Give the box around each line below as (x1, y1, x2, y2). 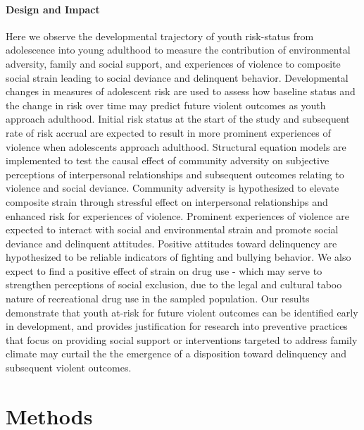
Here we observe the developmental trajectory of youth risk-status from (6, 28, 314, 43)
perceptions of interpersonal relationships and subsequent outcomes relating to (6, 166, 344, 181)
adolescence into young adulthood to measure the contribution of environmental (6, 42, 351, 57)
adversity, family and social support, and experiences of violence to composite (6, 56, 341, 70)
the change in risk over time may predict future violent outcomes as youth (6, 97, 326, 112)
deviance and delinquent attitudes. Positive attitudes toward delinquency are (6, 235, 337, 250)
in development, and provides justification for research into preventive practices (6, 319, 348, 333)
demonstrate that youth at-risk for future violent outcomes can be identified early (6, 305, 358, 319)
